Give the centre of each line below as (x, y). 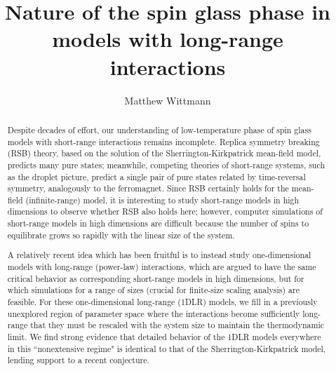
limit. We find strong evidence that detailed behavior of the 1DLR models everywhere (164, 336)
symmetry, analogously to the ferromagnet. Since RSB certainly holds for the (148, 188)
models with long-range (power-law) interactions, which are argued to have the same (162, 267)
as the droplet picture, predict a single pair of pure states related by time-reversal (156, 176)
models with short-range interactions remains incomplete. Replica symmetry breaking (163, 141)
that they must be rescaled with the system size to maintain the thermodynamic (177, 325)
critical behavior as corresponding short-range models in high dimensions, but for (156, 278)
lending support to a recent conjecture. (78, 360)
